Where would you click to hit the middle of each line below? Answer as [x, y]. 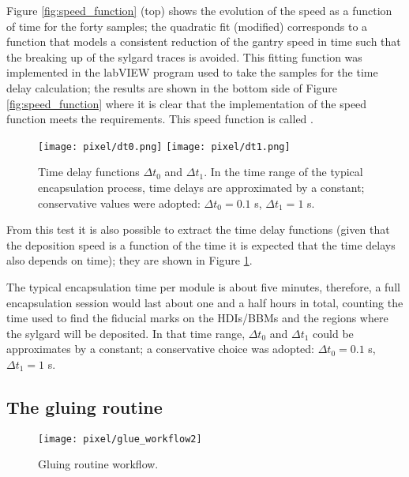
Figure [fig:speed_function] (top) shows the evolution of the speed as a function [199, 10]
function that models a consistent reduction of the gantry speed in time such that [204, 41]
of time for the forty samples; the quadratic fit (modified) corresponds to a [187, 26]
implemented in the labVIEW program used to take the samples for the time [192, 72]
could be [333, 333]
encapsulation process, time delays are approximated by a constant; [201, 187]
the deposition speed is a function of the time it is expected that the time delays [201, 244]
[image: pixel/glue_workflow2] [120, 439]
